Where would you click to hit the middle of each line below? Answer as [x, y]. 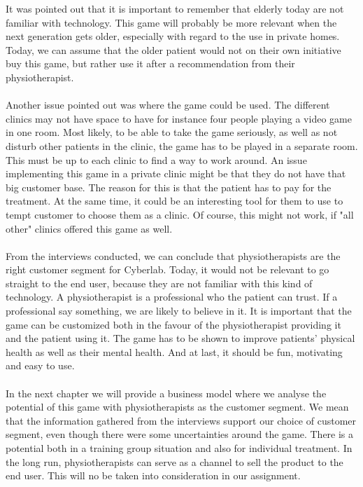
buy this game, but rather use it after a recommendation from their [150, 63]
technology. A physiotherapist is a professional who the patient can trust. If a [172, 297]
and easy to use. [40, 365]
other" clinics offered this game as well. [89, 228]
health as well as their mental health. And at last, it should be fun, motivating [174, 351]
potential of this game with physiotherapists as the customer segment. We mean [177, 407]
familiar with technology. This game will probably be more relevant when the [171, 22]
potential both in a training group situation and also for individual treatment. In [179, 448]
